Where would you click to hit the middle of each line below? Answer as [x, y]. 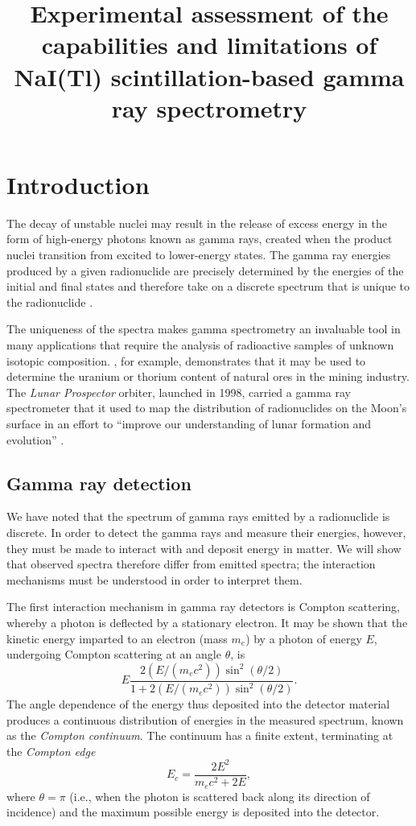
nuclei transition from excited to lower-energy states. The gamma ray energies [199, 255]
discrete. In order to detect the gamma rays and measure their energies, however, [206, 532]
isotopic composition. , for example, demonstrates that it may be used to [186, 360]
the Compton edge [51, 751]
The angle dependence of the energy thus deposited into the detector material [198, 704]
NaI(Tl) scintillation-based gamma [209, 76]
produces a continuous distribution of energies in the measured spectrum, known [205, 719]
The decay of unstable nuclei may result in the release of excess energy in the [197, 223]
